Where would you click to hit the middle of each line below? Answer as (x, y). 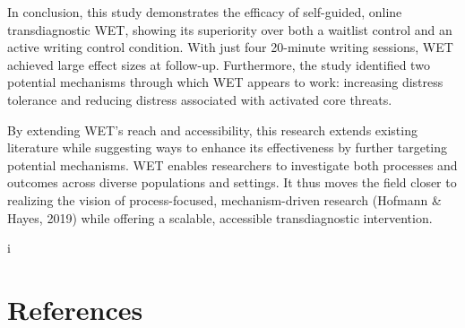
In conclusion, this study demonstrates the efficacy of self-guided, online (205, 12)
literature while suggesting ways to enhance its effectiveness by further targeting (228, 147)
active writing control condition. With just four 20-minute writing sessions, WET (230, 47)
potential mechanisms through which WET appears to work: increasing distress (225, 82)
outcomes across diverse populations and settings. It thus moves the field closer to (232, 182)
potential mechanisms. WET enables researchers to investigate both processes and (232, 164)
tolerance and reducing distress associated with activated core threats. (200, 99)
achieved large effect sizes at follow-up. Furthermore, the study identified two (219, 64)
